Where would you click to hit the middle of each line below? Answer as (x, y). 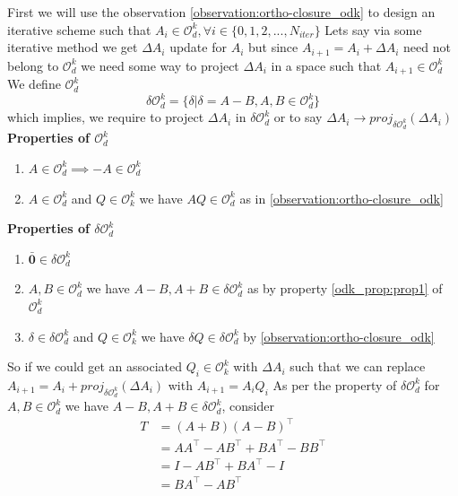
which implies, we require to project (106, 117)
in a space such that (326, 65)
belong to (33, 65)
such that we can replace (358, 366)
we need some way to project (160, 65)
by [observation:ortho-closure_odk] (339, 336)
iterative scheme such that (79, 29)
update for (198, 47)
